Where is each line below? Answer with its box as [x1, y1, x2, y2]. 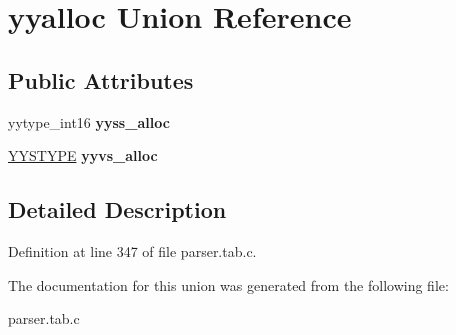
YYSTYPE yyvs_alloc [8, 145, 158, 166]
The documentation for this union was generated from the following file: [8, 274, 449, 295]
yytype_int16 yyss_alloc [8, 111, 170, 132]
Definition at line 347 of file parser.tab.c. [8, 240, 257, 261]
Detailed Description [8, 194, 227, 225]
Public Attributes [8, 64, 194, 95]
